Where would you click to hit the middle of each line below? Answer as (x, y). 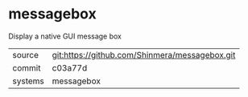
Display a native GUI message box (65, 36)
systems (28, 81)
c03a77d (70, 67)
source (25, 55)
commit (27, 67)
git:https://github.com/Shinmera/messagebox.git (144, 55)
